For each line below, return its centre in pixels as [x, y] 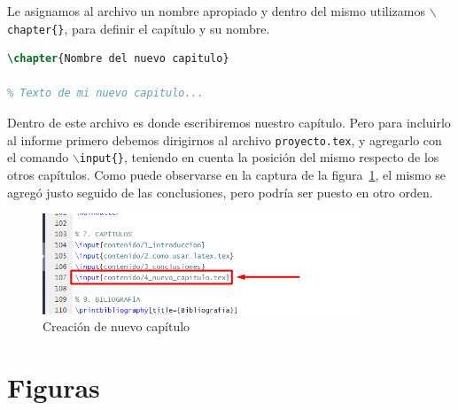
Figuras [54, 387]
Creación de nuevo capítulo [116, 326]
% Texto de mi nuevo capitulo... [105, 93]
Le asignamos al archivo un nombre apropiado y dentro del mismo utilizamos [216, 11]
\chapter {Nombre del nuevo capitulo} [118, 59]
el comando [38, 157]
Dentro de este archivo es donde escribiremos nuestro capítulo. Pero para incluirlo [229, 123]
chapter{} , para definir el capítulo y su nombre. [139, 28]
